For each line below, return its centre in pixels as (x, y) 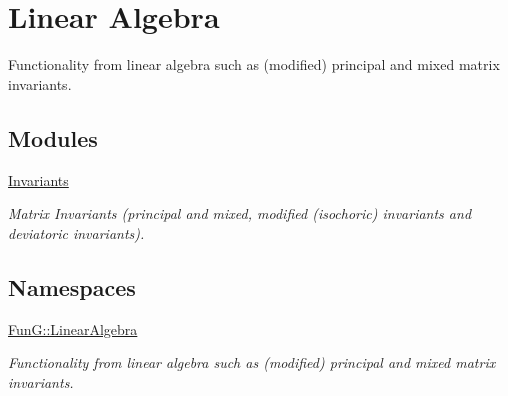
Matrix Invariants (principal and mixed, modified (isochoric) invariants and (240, 213)
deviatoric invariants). (76, 232)
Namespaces (72, 286)
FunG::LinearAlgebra (73, 328)
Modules (53, 137)
